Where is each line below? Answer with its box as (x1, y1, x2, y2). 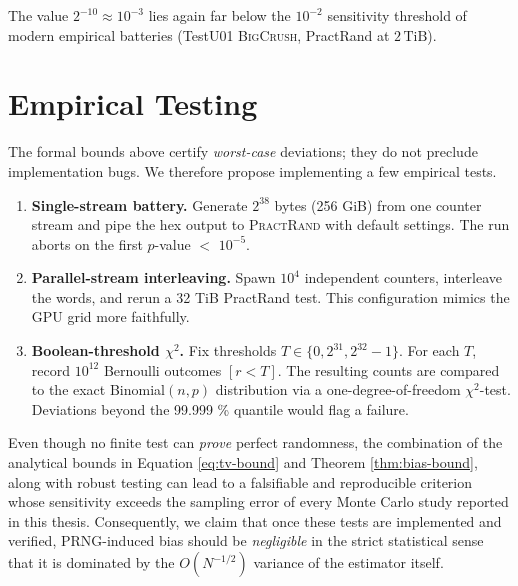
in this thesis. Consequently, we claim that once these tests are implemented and (8, 510, 502, 531)
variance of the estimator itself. (253, 552, 444, 572)
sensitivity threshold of (327, 5, 467, 25)
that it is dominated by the (8, 552, 175, 572)
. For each (398, 340, 460, 361)
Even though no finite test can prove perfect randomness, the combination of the (8, 432, 503, 453)
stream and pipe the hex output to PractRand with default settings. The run (31, 214, 510, 235)
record (31, 359, 70, 380)
